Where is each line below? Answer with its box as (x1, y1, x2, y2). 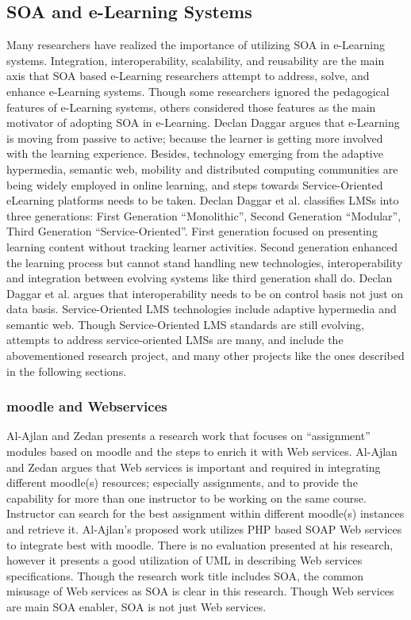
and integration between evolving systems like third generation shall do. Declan (6, 270, 393, 286)
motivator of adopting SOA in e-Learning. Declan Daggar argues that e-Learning (6, 114, 400, 131)
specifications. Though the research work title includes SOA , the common (6, 567, 363, 584)
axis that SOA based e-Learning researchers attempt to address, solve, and (6, 67, 370, 84)
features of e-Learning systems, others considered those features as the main (6, 98, 376, 115)
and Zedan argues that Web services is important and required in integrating (6, 458, 381, 475)
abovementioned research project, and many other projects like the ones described (6, 347, 405, 364)
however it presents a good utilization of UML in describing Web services (6, 552, 363, 568)
